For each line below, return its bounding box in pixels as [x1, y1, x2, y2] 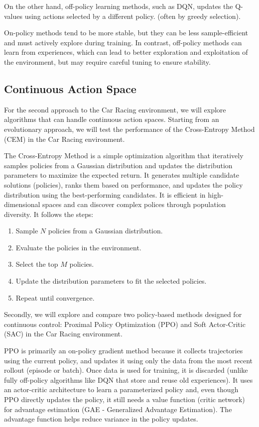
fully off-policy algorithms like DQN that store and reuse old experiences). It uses [4, 374, 253, 385]
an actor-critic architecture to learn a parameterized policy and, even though [4, 384, 239, 395]
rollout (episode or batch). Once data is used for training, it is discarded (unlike [4, 365, 248, 375]
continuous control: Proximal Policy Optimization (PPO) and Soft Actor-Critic [4, 319, 246, 329]
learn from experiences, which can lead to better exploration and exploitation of [4, 47, 248, 57]
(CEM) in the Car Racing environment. [4, 133, 125, 144]
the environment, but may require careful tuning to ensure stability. [4, 56, 211, 67]
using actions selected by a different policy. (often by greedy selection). [24, 10, 241, 21]
